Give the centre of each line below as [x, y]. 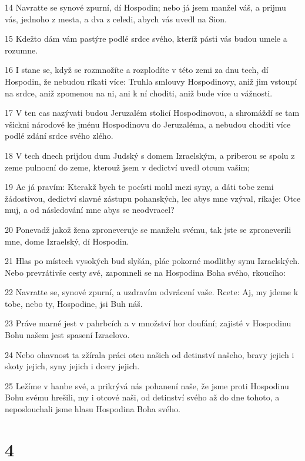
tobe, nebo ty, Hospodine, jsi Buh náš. [74, 303]
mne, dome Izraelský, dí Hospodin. [67, 241]
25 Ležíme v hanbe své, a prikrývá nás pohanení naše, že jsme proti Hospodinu [147, 385]
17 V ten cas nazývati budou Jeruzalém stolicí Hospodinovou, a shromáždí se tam [152, 113]
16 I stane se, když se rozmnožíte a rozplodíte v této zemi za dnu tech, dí [137, 70]
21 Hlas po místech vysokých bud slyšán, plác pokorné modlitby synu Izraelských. [152, 261]
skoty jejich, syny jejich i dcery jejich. [72, 366]
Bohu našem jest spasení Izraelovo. [67, 335]
